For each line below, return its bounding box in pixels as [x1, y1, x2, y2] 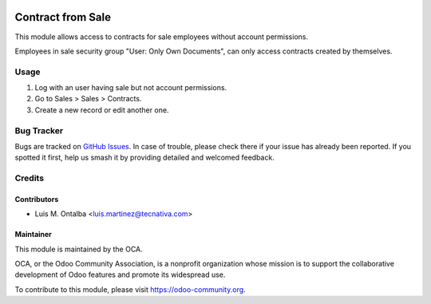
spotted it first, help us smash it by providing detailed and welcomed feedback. [14, 152, 275, 163]
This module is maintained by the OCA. [14, 244, 143, 254]
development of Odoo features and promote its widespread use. [14, 270, 226, 279]
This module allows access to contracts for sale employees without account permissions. [14, 32, 309, 41]
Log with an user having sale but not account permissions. [34, 83, 227, 93]
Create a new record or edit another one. [34, 105, 169, 115]
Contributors [14, 194, 59, 203]
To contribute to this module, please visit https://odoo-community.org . [14, 284, 247, 294]
